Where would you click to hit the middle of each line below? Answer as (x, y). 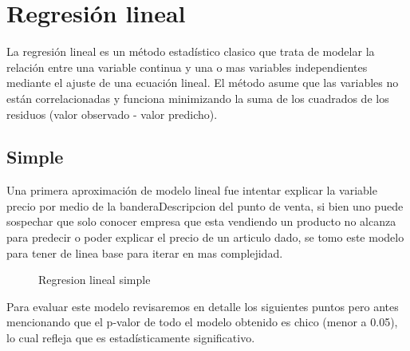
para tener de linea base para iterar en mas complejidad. (145, 252)
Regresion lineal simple (95, 280)
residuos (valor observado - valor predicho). (112, 114)
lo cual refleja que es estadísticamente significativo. (131, 338)
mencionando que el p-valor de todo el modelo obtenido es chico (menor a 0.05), (202, 322)
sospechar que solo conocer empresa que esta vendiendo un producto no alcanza (201, 221)
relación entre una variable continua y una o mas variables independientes (187, 67)
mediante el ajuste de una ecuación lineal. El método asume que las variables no (203, 83)
